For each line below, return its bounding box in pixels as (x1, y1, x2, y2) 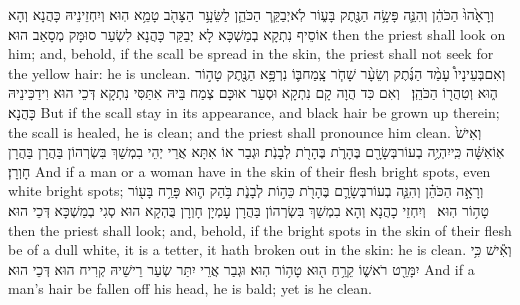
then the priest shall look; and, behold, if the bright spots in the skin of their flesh (8, 219, 512, 240)
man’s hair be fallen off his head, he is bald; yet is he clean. (8, 278, 372, 299)
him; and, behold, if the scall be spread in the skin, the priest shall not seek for (8, 43, 494, 64)
